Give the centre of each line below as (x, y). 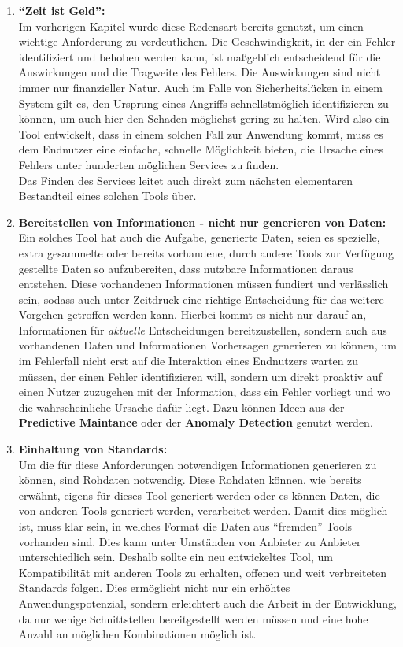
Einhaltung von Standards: (93, 449)
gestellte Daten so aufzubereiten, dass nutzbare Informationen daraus (186, 268)
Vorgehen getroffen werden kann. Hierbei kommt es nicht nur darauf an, (192, 314)
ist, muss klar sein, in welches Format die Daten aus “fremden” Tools (185, 526)
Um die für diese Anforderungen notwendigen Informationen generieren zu (198, 464)
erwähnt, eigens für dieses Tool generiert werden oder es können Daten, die (199, 495)
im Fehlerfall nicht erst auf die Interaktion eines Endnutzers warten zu (189, 361)
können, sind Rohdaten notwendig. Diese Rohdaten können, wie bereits (190, 480)
